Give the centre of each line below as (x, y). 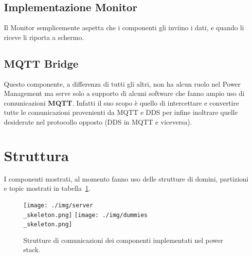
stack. (32, 249)
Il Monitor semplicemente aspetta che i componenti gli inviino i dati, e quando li (124, 27)
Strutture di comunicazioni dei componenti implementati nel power (123, 240)
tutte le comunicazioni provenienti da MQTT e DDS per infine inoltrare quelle (121, 112)
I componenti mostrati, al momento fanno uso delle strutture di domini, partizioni (126, 178)
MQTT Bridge (41, 63)
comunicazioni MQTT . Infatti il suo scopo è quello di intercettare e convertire (121, 102)
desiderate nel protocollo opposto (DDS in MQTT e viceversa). (98, 121)
